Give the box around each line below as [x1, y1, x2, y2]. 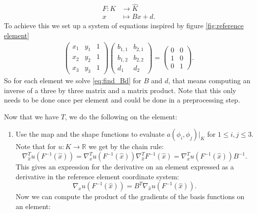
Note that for [15, 141, 56, 152]
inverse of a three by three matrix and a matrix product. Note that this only [4, 85, 237, 95]
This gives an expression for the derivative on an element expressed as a [15, 161, 234, 172]
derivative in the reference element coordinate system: [15, 171, 179, 181]
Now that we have [4, 111, 59, 121]
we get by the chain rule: [88, 141, 164, 152]
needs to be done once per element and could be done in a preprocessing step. [4, 95, 240, 105]
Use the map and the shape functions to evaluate [15, 129, 165, 139]
